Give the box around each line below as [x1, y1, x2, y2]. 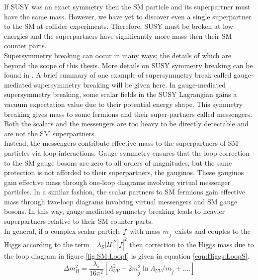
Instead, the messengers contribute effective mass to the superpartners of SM [4, 138, 239, 148]
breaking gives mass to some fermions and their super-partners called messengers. [4, 108, 253, 119]
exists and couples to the [175, 225, 251, 236]
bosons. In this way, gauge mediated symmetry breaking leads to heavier [4, 206, 225, 216]
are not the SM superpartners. [4, 128, 96, 138]
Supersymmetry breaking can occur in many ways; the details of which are [4, 50, 231, 60]
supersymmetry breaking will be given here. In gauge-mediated [34, 79, 226, 90]
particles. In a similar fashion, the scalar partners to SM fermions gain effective [4, 187, 245, 197]
